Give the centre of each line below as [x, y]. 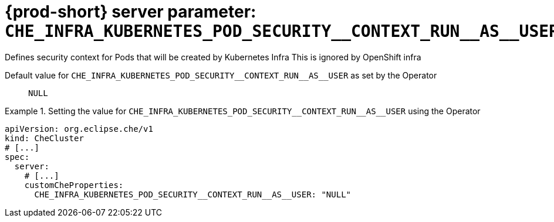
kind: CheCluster [44, 138]
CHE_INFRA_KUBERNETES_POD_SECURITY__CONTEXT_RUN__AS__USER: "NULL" [193, 194]
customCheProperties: [74, 185]
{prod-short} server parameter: [131, 12]
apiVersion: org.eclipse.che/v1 [79, 129]
